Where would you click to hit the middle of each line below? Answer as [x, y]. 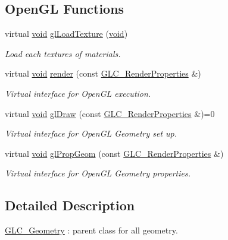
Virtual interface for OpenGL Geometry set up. [91, 133]
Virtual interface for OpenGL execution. [78, 93]
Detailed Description [70, 205]
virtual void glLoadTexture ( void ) [66, 34]
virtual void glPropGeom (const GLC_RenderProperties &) [114, 153]
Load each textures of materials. [63, 53]
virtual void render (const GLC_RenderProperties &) [103, 73]
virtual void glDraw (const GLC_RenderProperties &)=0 [110, 113]
